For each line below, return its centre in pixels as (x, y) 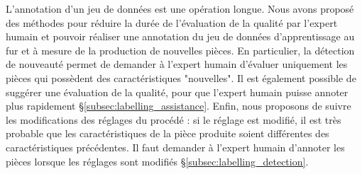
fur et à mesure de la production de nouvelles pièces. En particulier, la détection (180, 50)
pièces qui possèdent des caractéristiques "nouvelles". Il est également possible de (181, 77)
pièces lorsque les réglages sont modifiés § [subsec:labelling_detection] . (157, 161)
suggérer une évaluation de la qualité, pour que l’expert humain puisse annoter (177, 92)
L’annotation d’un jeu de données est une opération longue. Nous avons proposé (180, 8)
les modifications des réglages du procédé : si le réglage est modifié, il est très (174, 119)
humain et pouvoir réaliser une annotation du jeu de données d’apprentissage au (180, 36)
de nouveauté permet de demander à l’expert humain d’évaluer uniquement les (177, 64)
